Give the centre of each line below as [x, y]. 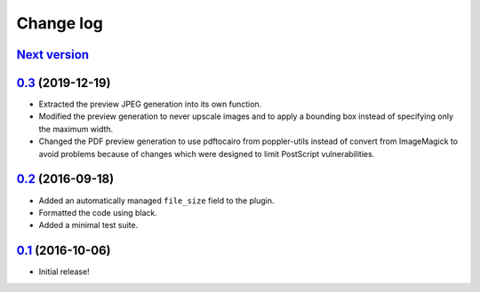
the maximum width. [76, 129]
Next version [52, 55]
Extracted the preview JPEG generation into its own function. [150, 104]
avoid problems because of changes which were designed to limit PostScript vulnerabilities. [207, 154]
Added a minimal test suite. [88, 225]
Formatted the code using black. [98, 212]
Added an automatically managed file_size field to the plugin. [156, 201]
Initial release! [64, 272]
